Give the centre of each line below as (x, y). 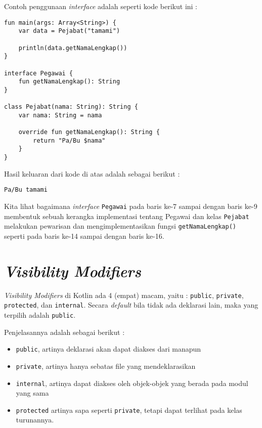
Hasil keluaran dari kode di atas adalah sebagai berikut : (92, 173)
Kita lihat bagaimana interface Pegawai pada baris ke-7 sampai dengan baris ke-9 (131, 206)
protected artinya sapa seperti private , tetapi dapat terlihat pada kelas (129, 410)
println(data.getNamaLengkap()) (73, 48)
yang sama (32, 393)
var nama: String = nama (60, 115)
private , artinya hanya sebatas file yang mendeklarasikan (106, 366)
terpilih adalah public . (40, 315)
